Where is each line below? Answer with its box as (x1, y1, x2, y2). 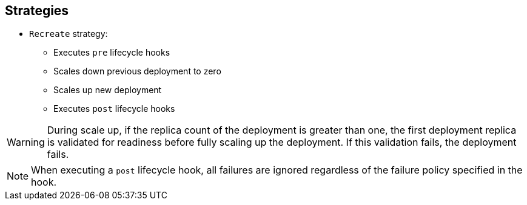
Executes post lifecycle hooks (53, 103, 175, 114)
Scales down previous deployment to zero (53, 66, 221, 77)
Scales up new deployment (53, 85, 162, 96)
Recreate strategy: (29, 28, 108, 39)
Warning (7, 136, 45, 149)
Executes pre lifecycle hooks (53, 47, 170, 58)
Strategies (5, 3, 69, 18)
